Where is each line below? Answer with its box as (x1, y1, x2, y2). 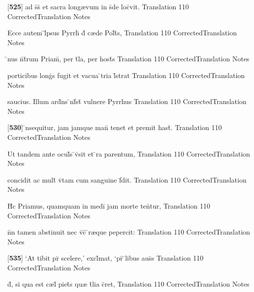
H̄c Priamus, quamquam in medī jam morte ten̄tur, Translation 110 (7, 200, 210, 211)
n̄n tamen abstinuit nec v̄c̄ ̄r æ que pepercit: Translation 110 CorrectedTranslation (7, 227, 250, 237)
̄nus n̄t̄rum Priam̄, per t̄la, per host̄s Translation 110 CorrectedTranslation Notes (7, 53, 250, 64)
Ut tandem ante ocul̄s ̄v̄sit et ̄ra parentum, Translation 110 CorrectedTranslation (7, 148, 250, 159)
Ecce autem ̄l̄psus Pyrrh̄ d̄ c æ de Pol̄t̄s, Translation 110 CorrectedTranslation (7, 27, 237, 38)
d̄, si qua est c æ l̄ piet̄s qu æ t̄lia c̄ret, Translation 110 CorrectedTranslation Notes (7, 279, 250, 289)
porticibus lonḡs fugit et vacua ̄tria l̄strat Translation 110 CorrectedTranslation (7, 70, 245, 80)
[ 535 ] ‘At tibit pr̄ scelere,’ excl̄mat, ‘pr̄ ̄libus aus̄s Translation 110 (7, 253, 203, 263)
